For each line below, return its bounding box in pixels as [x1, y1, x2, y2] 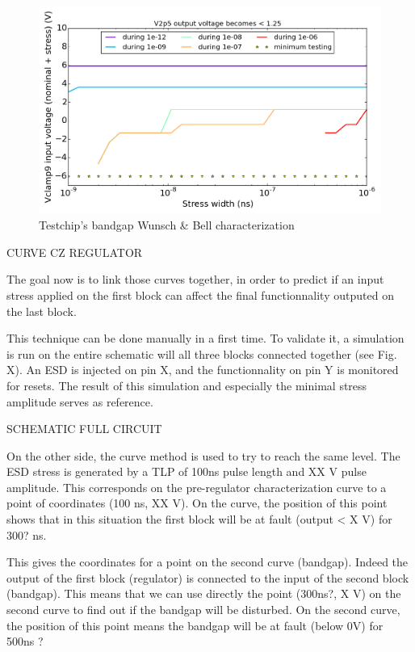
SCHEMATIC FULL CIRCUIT [6, 420, 162, 437]
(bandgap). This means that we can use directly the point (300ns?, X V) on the [6, 585, 401, 602]
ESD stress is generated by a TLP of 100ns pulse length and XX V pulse [6, 463, 367, 480]
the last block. [6, 302, 77, 319]
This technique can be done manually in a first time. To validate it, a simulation [6, 330, 405, 347]
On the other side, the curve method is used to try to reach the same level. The [6, 447, 400, 464]
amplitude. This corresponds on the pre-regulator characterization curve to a [6, 478, 387, 495]
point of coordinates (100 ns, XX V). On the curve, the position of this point [6, 494, 388, 511]
